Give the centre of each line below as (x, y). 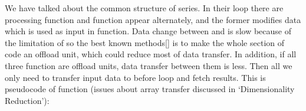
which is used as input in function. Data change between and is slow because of (148, 31)
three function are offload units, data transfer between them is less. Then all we (149, 65)
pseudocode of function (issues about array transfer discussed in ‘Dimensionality (150, 89)
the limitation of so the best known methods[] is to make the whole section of (145, 42)
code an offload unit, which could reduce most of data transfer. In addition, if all (151, 54)
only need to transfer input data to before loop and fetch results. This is (135, 77)
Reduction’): (27, 100)
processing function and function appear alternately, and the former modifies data (153, 19)
